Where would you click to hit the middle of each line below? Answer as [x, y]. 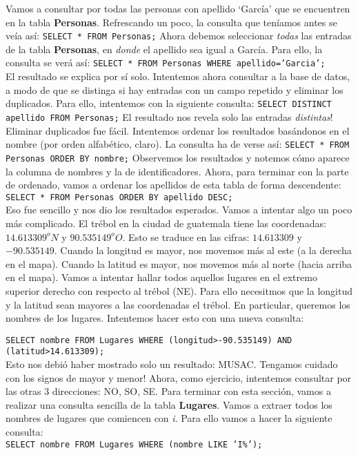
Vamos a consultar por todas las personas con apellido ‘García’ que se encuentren [178, 8]
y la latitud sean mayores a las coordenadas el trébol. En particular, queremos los [178, 304]
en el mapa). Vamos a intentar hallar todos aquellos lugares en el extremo [161, 277]
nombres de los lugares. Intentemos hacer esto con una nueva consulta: [155, 318]
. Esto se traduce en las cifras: [186, 236]
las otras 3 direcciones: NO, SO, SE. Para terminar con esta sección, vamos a [168, 391]
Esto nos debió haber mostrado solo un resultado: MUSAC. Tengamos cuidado [172, 364]
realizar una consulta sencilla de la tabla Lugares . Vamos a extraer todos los [169, 404]
